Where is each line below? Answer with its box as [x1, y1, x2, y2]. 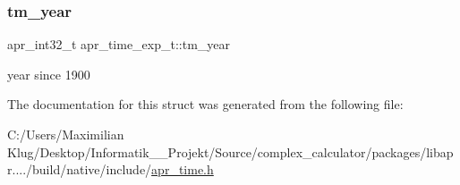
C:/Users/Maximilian [7, 125, 124, 143]
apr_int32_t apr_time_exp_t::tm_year [7, 35, 231, 54]
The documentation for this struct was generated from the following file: [7, 95, 404, 114]
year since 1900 [7, 64, 90, 83]
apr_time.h [151, 160, 214, 179]
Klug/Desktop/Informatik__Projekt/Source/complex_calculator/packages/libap [7, 142, 454, 161]
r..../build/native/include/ [7, 160, 152, 179]
